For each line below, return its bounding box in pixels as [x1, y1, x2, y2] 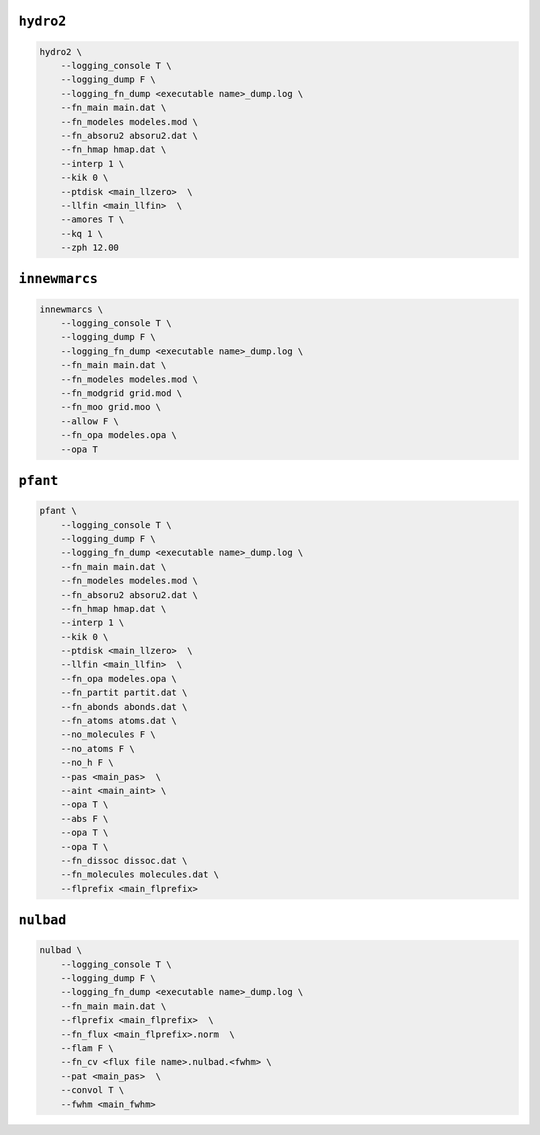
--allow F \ [60, 415, 120, 427]
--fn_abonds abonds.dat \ [60, 701, 188, 712]
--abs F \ [60, 813, 109, 824]
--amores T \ [60, 214, 125, 225]
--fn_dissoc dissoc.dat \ [60, 855, 188, 866]
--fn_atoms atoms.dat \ [60, 715, 177, 727]
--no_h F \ [60, 757, 114, 769]
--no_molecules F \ [60, 729, 157, 740]
